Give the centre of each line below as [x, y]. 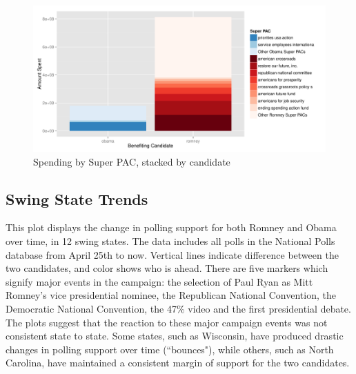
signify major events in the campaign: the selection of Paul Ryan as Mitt [159, 281]
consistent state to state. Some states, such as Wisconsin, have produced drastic [175, 336]
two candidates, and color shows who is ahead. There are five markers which [167, 268]
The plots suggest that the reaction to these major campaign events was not [167, 322]
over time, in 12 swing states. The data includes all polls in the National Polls [170, 240]
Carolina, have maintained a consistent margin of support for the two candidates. [178, 363]
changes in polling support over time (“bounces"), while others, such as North [170, 349]
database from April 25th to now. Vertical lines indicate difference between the [172, 254]
